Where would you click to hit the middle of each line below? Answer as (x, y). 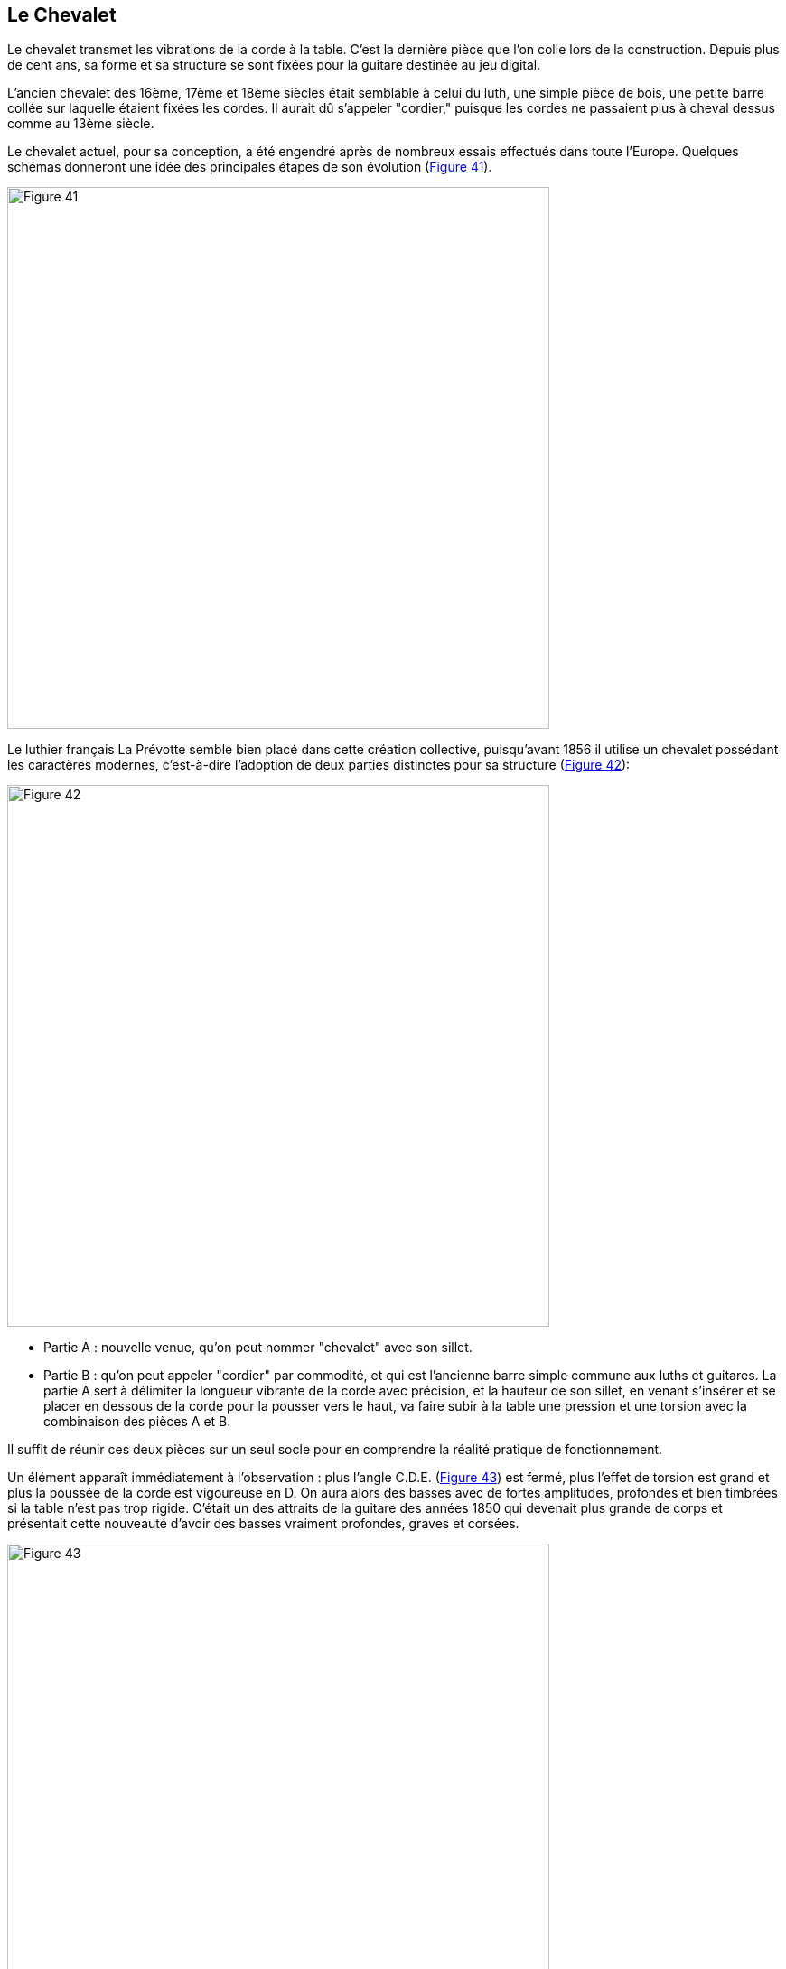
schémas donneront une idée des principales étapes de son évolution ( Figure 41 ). (250, 167)
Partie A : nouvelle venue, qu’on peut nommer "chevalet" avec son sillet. (258, 1348)
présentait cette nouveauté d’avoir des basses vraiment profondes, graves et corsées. (263, 1524)
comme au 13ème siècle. (81, 124)
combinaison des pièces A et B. (137, 1422)
